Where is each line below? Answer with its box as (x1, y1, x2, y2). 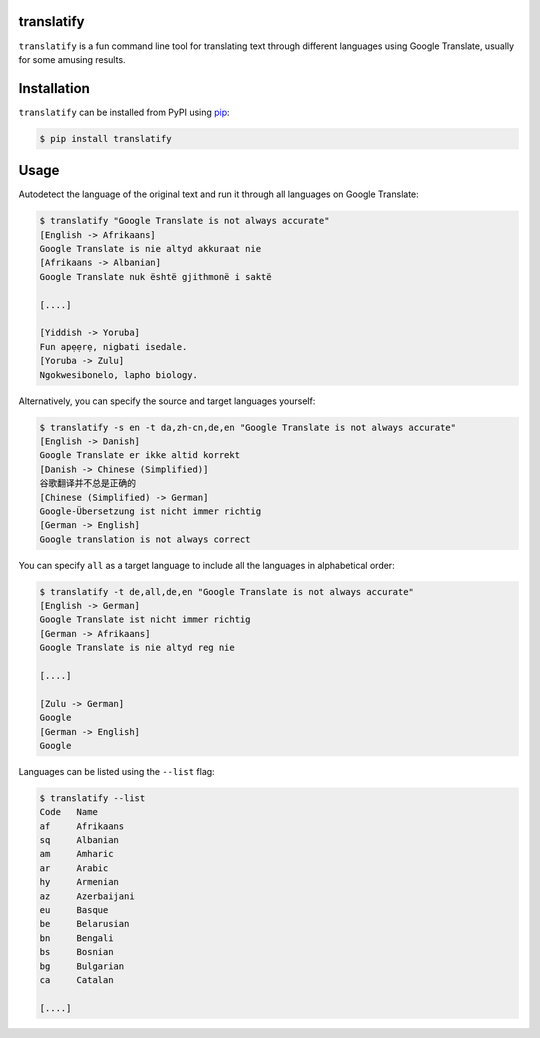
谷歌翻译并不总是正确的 (39, 478, 137, 489)
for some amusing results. (18, 53, 126, 65)
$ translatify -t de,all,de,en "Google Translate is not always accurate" (39, 586, 415, 597)
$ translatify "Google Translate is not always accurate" (39, 215, 330, 227)
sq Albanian (39, 835, 120, 846)
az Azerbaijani (39, 890, 135, 902)
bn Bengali (39, 932, 114, 944)
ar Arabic (39, 862, 109, 874)
